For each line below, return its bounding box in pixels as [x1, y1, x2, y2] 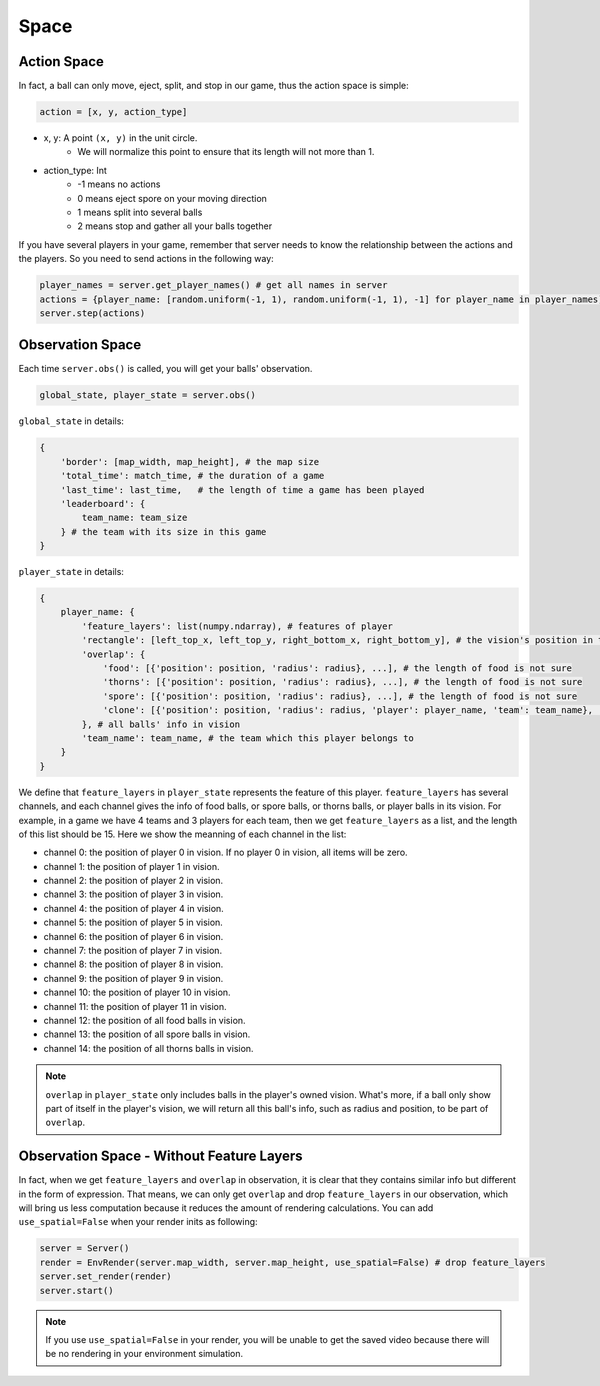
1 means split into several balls [77, 206, 203, 218]
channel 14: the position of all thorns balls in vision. [43, 1042, 254, 1054]
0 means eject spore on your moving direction [77, 192, 267, 204]
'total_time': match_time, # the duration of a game [60, 470, 325, 482]
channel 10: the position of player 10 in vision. [43, 986, 231, 999]
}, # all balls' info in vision [81, 718, 240, 730]
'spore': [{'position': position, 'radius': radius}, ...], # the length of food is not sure [102, 690, 578, 702]
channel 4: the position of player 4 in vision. [43, 902, 224, 914]
